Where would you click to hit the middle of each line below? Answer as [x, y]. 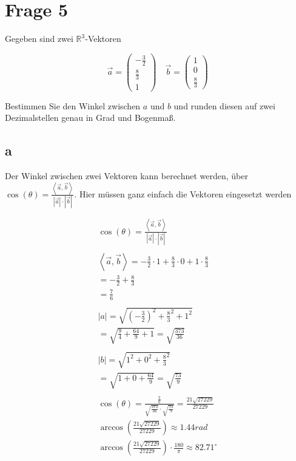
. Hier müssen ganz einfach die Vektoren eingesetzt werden [183, 193]
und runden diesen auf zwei [224, 105]
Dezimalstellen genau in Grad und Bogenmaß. [90, 118]
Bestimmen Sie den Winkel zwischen [73, 105]
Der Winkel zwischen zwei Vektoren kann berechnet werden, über [127, 175]
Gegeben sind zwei [39, 39]
